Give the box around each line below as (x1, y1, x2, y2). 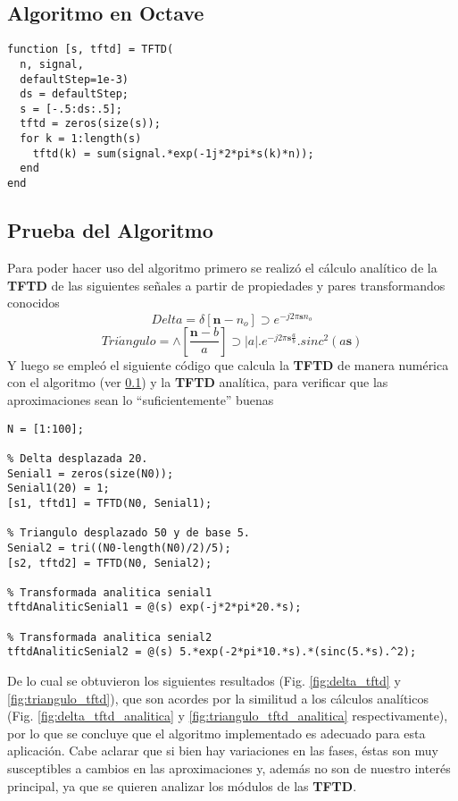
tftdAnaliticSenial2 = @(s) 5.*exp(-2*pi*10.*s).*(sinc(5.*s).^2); (7, 645, 417, 659)
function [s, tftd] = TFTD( (7, 43, 174, 56)
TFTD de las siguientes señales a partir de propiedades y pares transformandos (7, 275, 446, 294)
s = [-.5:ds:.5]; (20, 102, 122, 115)
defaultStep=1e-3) (20, 72, 129, 86)
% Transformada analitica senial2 (7, 630, 212, 644)
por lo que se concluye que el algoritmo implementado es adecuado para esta (7, 723, 426, 742)
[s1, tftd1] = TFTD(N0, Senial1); (7, 496, 212, 510)
